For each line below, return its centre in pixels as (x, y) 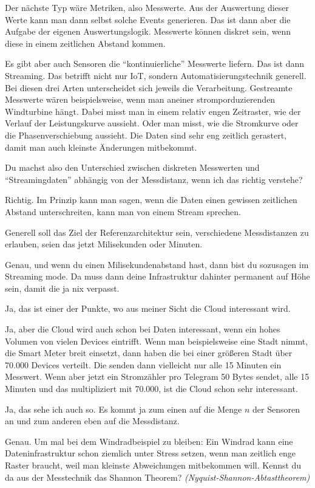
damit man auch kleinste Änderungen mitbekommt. (101, 147)
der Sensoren (276, 409)
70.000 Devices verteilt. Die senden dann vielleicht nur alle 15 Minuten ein (143, 364)
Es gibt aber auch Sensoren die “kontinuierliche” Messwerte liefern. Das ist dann (154, 64)
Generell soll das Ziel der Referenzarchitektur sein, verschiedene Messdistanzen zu (157, 232)
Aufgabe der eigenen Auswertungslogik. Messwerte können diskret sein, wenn (148, 31)
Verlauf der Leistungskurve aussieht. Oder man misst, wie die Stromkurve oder (152, 123)
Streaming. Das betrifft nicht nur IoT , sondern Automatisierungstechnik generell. (156, 75)
